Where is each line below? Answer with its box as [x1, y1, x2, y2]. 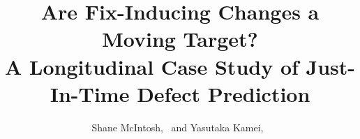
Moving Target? [102, 24, 258, 53]
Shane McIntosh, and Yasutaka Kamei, [91, 119, 264, 134]
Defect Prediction [137, 79, 310, 108]
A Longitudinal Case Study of [4, 52, 299, 80]
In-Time [50, 79, 130, 108]
